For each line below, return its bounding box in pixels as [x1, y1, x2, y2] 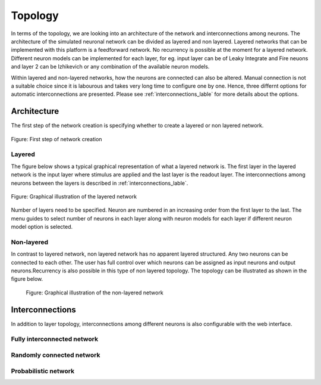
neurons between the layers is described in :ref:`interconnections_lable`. [11, 179, 188, 187]
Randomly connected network [11, 351, 100, 359]
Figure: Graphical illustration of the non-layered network [26, 289, 163, 296]
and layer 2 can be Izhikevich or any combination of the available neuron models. [11, 63, 210, 70]
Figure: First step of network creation [11, 135, 102, 142]
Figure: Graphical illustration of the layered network [11, 192, 137, 200]
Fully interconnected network [11, 335, 98, 343]
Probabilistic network [11, 367, 74, 375]
